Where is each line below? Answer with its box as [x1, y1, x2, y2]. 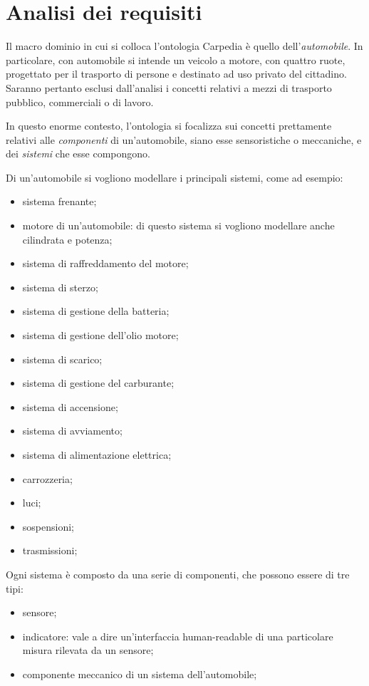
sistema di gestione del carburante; [22, 375, 175, 390]
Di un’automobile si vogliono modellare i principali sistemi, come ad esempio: [6, 170, 343, 185]
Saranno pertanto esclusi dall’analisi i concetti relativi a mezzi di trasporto [6, 80, 332, 95]
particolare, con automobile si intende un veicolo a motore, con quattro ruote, [6, 52, 345, 67]
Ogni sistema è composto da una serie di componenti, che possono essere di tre [6, 566, 350, 581]
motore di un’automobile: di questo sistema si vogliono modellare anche [22, 218, 335, 233]
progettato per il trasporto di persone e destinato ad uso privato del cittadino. [6, 66, 347, 81]
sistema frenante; [22, 194, 97, 209]
